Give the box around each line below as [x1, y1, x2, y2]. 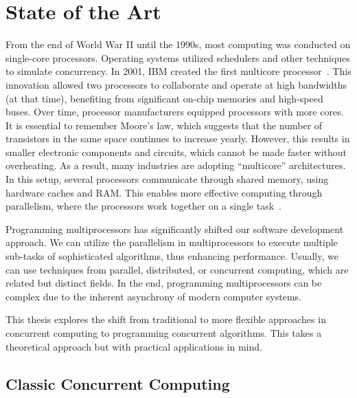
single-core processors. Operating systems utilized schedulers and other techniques [5, 50, 350, 65]
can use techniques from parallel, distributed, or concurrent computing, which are [5, 262, 349, 276]
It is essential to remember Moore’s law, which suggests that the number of [5, 118, 323, 132]
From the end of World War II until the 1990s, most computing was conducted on [5, 37, 351, 52]
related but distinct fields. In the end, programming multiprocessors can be [5, 276, 322, 290]
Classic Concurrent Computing [5, 373, 230, 394]
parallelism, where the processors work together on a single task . [5, 199, 282, 213]
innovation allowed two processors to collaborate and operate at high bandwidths [5, 77, 347, 91]
